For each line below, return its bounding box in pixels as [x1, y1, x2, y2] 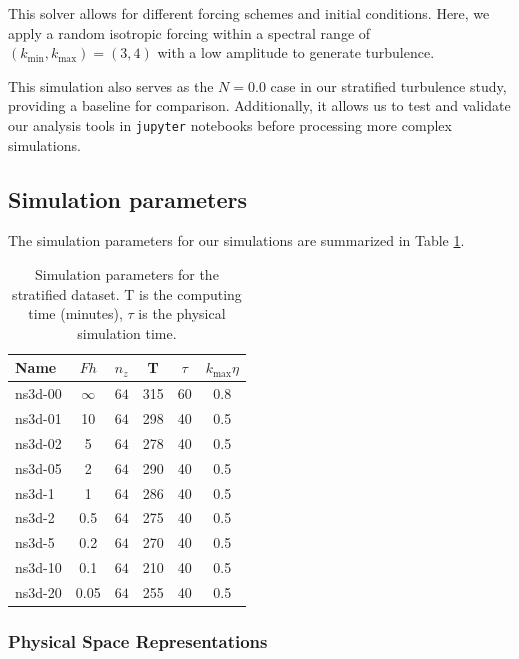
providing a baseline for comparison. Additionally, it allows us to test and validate [8, 95, 511, 116]
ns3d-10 [15, 557, 62, 578]
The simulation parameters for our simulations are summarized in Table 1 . [8, 230, 465, 251]
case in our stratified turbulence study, [270, 75, 507, 96]
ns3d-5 [15, 532, 55, 553]
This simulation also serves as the [8, 75, 214, 96]
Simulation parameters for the [35, 264, 219, 285]
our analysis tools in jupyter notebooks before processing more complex [8, 114, 452, 135]
